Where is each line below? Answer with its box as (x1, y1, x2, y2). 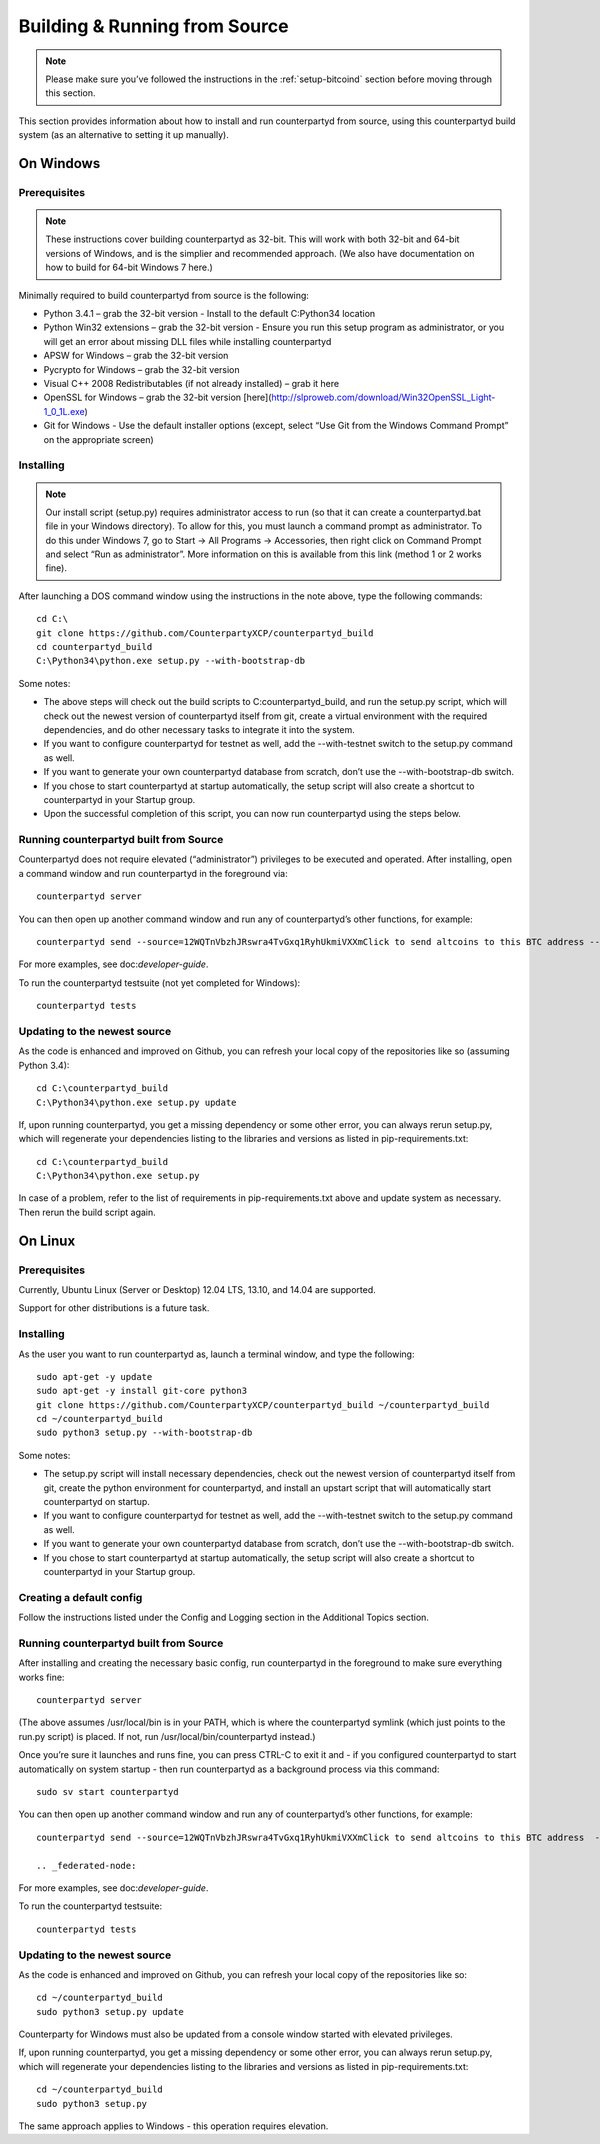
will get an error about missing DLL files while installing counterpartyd (43, 335, 332, 347)
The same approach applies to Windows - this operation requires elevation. (18, 2120, 329, 2132)
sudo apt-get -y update (36, 1371, 153, 1382)
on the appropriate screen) (43, 433, 154, 445)
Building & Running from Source (18, 15, 289, 37)
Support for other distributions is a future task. (18, 1302, 210, 1314)
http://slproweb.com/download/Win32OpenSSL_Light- (271, 391, 496, 404)
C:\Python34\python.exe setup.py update (36, 1096, 237, 1108)
